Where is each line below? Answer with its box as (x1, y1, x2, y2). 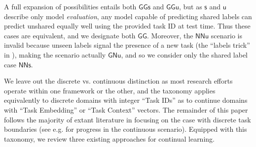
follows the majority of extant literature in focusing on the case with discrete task (4, 114, 251, 124)
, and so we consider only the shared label (121, 49, 248, 59)
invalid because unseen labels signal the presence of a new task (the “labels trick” (4, 40, 250, 50)
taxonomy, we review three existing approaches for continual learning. (4, 133, 215, 144)
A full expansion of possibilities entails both (4, 1, 137, 11)
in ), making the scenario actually (4, 49, 106, 59)
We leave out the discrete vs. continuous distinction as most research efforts (4, 76, 233, 86)
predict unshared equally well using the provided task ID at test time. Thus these (4, 21, 251, 31)
